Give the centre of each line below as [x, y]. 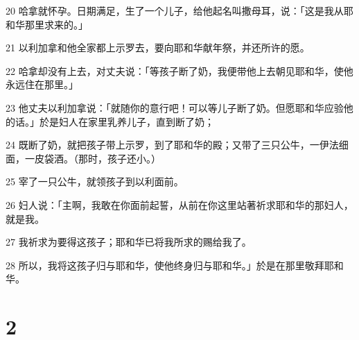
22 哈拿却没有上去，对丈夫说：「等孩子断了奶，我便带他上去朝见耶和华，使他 [179, 70]
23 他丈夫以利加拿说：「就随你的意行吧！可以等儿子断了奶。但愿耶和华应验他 [179, 107]
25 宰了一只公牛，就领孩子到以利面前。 [95, 181]
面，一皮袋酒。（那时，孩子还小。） [83, 158]
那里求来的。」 [56, 24]
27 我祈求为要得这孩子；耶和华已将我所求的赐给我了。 [129, 242]
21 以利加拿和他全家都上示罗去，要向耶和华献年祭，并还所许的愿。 [158, 48]
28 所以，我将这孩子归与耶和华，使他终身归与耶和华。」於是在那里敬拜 [165, 265]
